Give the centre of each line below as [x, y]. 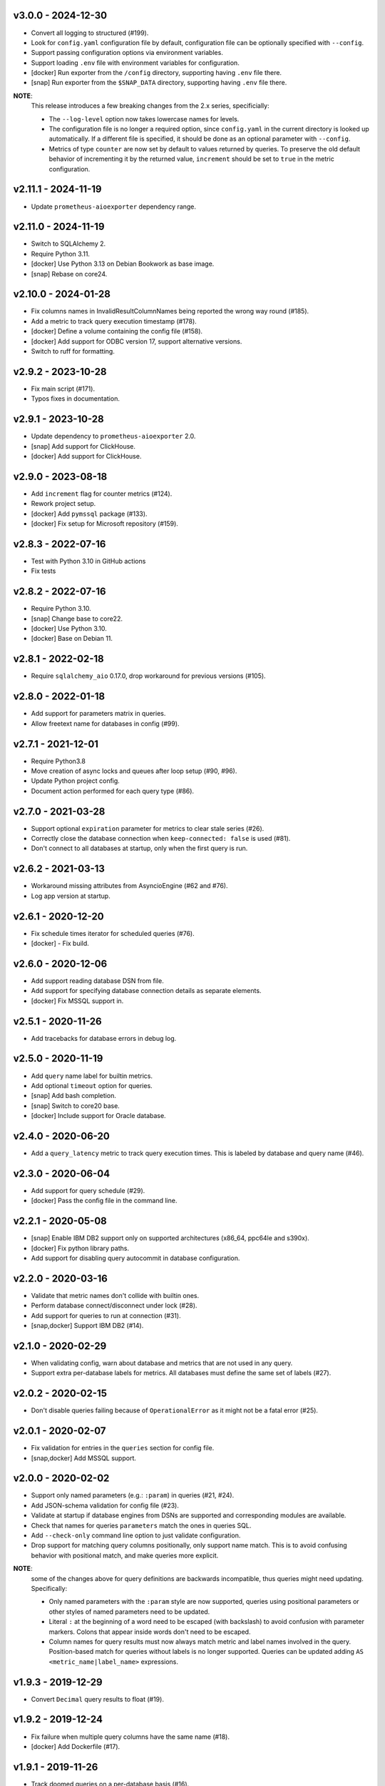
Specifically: [49, 1588]
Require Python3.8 [58, 761]
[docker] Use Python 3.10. [69, 629]
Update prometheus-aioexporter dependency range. [113, 206]
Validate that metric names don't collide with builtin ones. [115, 1295]
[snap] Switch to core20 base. [76, 1106]
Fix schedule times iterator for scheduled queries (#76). [113, 933]
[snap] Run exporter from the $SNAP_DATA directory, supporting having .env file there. [159, 83]
